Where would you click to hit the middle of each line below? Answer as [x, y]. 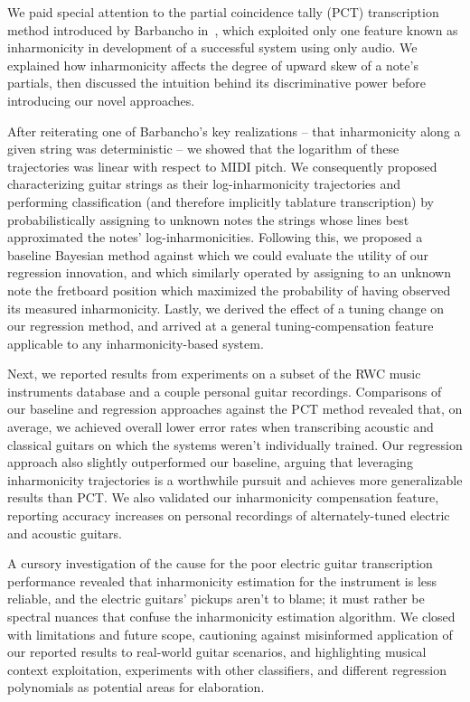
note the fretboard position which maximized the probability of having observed [229, 290]
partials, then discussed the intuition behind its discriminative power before [217, 83]
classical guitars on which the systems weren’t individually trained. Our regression [235, 444]
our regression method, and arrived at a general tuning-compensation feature [221, 326]
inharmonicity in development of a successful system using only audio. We [212, 47]
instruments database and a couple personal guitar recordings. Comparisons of [225, 391]
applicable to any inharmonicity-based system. [136, 343]
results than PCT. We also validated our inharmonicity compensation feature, [223, 497]
